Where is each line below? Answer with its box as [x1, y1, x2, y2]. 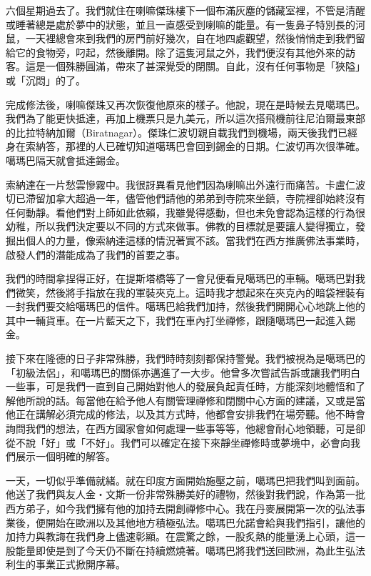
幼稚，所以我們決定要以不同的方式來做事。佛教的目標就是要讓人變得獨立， [6, 219, 355, 234]
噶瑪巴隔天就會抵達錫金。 [6, 152, 126, 167]
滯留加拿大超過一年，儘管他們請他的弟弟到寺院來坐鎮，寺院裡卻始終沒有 [25, 191, 365, 206]
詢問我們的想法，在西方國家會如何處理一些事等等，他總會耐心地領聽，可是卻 [6, 421, 365, 436]
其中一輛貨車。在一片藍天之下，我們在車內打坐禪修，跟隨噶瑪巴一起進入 [6, 312, 345, 327]
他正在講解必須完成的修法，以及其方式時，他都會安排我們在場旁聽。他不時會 [6, 407, 365, 422]
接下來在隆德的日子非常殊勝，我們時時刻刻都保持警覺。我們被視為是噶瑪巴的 [6, 351, 365, 366]
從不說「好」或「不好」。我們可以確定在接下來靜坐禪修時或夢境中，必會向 [6, 435, 350, 450]
